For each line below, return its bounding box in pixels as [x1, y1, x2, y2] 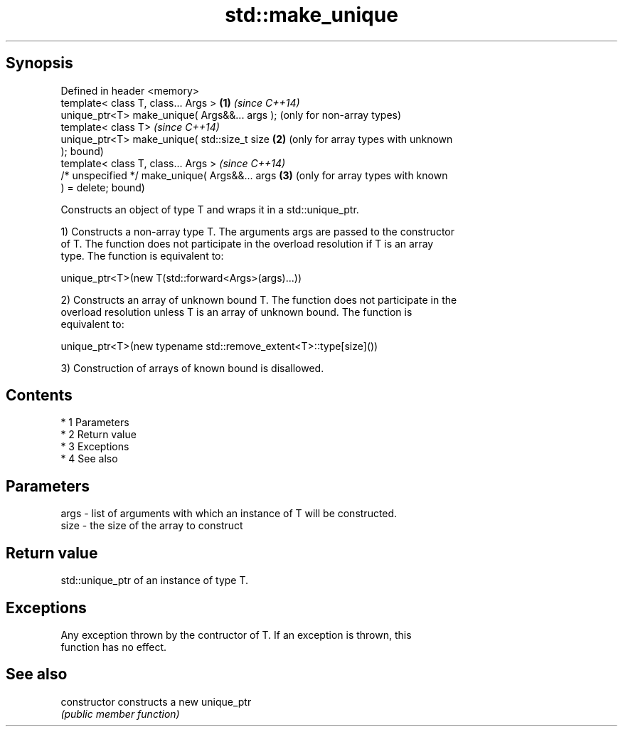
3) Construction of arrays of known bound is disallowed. [60, 361, 324, 374]
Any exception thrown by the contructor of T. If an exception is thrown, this [60, 628, 412, 641]
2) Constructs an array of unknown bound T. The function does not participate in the [60, 293, 457, 306]
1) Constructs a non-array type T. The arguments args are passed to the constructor [60, 225, 454, 238]
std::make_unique [225, 3, 398, 27]
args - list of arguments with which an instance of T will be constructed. [60, 507, 398, 520]
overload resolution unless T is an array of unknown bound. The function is [60, 305, 412, 318]
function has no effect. [60, 640, 167, 653]
